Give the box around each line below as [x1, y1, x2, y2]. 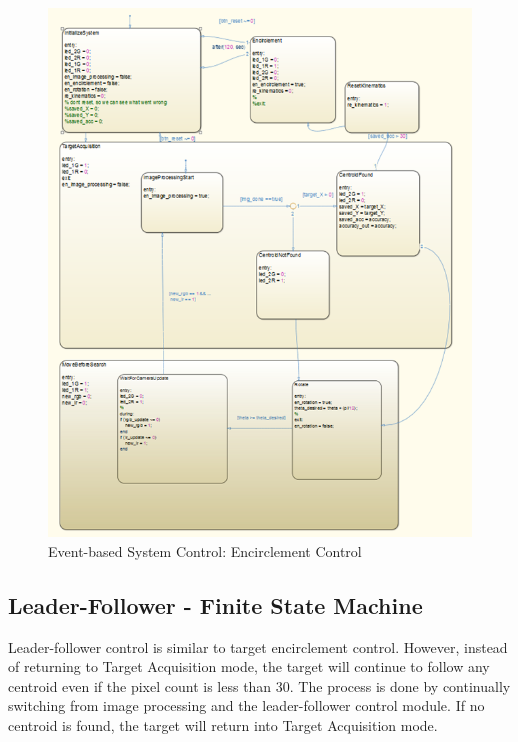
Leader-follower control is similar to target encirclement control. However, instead [8, 636, 508, 657]
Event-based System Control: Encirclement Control [48, 540, 362, 561]
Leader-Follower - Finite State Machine [8, 589, 423, 620]
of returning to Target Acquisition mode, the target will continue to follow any [8, 656, 490, 677]
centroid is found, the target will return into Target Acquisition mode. [8, 715, 438, 736]
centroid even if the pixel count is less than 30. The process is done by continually [8, 675, 511, 696]
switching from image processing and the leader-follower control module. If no [8, 695, 485, 716]
